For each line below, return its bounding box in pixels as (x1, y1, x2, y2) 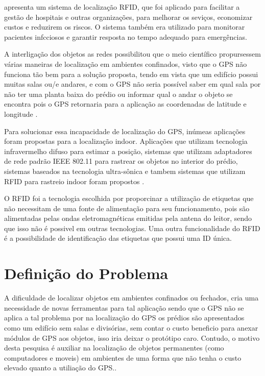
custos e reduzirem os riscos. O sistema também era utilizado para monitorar (4, 21, 245, 32)
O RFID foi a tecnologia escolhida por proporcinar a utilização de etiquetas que (4, 193, 254, 204)
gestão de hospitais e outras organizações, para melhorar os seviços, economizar (4, 11, 253, 22)
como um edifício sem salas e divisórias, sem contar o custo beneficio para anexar (4, 322, 258, 333)
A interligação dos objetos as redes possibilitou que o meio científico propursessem (4, 48, 261, 59)
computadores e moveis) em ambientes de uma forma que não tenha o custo (4, 352, 242, 363)
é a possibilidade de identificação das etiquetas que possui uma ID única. (4, 233, 232, 243)
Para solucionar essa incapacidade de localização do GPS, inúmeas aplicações (4, 126, 246, 136)
